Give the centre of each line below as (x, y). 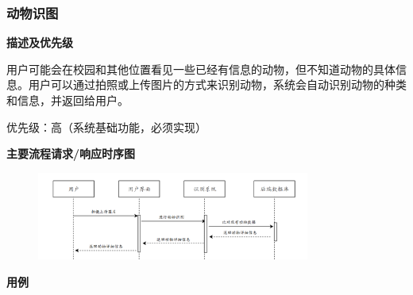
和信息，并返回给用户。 (68, 100)
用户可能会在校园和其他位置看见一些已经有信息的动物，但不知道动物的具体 (201, 69)
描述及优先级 (40, 42)
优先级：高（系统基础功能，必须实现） (106, 126)
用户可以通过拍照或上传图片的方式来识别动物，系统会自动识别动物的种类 (217, 84)
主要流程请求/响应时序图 (71, 153)
